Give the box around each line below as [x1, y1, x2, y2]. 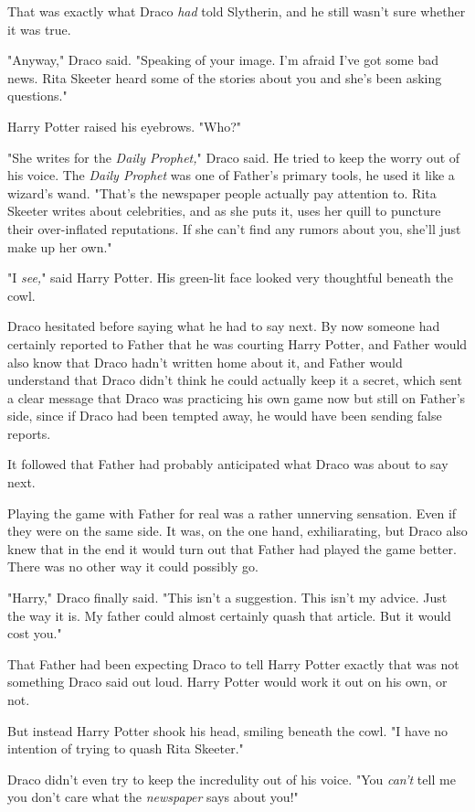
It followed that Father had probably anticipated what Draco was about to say [7, 454, 449, 474]
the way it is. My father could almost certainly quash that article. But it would [7, 605, 451, 625]
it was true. [7, 19, 71, 38]
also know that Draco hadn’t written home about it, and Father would [7, 352, 403, 371]
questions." [7, 86, 68, 105]
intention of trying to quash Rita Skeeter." [7, 739, 244, 758]
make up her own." [7, 237, 112, 256]
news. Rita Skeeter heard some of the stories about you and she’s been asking [7, 68, 442, 87]
